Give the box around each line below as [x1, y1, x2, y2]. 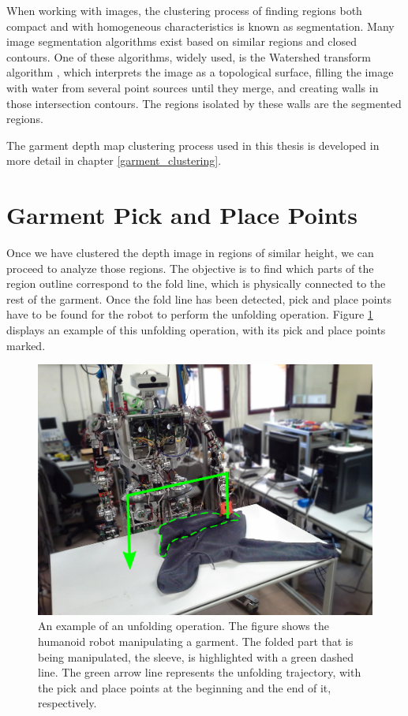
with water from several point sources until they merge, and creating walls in [6, 79, 379, 95]
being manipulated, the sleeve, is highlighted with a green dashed [38, 648, 354, 665]
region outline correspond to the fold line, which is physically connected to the [6, 275, 386, 292]
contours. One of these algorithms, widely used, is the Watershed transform [6, 48, 371, 65]
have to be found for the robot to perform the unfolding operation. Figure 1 [6, 306, 373, 323]
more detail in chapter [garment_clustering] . [6, 152, 222, 169]
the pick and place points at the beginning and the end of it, [38, 679, 331, 695]
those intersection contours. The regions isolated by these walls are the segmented [6, 95, 402, 111]
